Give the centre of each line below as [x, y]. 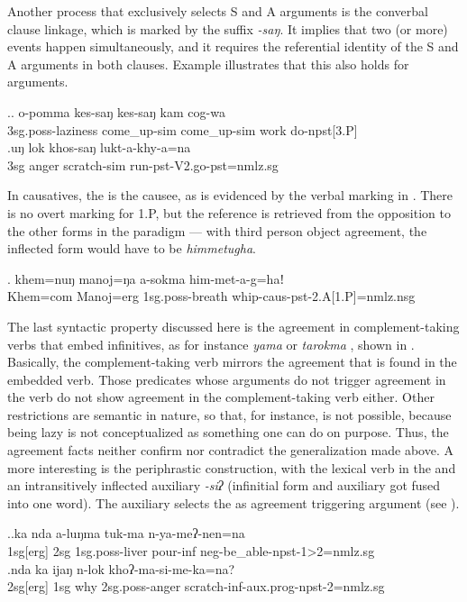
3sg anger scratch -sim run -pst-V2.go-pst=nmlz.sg [143, 164]
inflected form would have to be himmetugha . [132, 248]
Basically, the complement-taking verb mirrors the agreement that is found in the [232, 362]
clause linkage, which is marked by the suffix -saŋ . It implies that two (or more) [228, 28]
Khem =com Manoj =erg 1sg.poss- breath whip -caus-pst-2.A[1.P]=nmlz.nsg [211, 296]
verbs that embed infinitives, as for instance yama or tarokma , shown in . [211, 344]
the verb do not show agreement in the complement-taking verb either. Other [221, 397]
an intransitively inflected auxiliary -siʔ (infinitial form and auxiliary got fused [224, 485]
